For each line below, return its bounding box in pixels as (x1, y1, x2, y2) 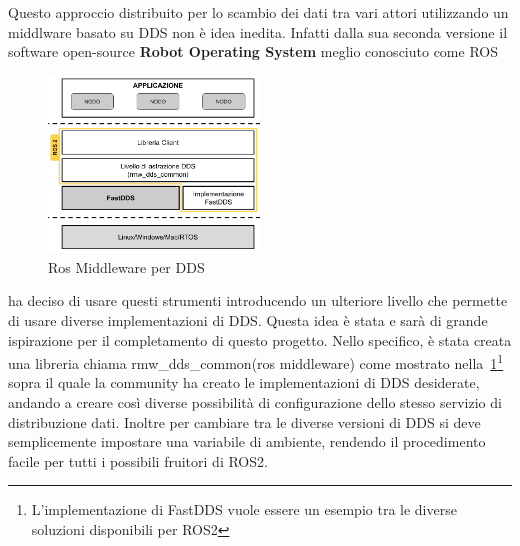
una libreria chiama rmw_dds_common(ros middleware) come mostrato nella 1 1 (8, 350, 504, 373)
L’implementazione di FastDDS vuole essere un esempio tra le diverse (31, 499, 457, 520)
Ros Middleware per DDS (48, 256, 205, 277)
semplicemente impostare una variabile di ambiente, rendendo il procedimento (8, 431, 486, 452)
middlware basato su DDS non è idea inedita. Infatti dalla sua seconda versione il (8, 21, 508, 42)
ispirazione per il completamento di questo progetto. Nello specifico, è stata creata (8, 329, 512, 350)
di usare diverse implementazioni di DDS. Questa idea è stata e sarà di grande (8, 309, 488, 330)
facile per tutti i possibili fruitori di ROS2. (8, 450, 268, 471)
